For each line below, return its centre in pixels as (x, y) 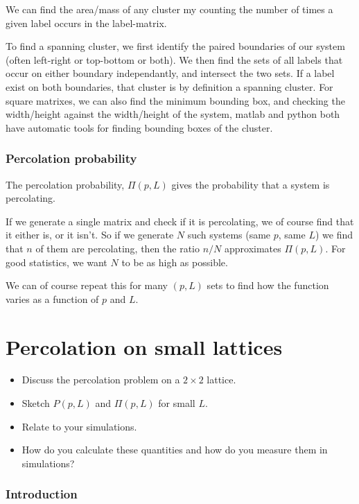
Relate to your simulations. (79, 426)
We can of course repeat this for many (87, 285)
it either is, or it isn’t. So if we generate (90, 235)
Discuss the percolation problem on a (101, 380)
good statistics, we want (56, 262)
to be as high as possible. (175, 262)
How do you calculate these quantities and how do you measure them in (175, 450)
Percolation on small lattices (144, 346)
